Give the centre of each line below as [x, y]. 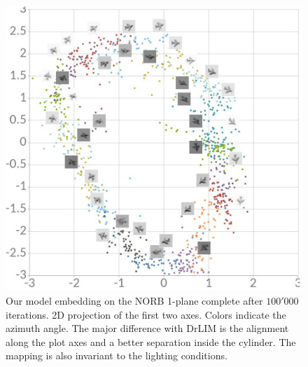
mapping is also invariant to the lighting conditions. [117, 355]
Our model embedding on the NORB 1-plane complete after [134, 300]
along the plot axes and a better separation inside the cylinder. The [151, 341]
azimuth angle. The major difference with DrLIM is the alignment [147, 328]
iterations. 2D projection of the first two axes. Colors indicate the [146, 314]
